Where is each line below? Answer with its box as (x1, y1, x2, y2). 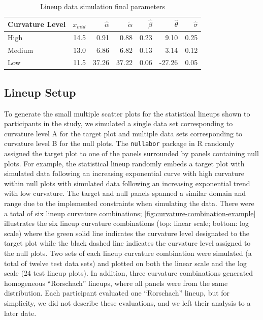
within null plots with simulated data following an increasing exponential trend (4, 178, 250, 188)
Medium (8, 44, 34, 55)
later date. (4, 307, 37, 318)
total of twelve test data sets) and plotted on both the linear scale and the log (4, 257, 247, 268)
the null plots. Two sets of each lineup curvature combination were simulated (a (4, 248, 252, 258)
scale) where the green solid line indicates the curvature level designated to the (4, 227, 250, 238)
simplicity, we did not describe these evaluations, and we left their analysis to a (4, 297, 251, 308)
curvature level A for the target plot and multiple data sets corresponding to (4, 128, 243, 138)
